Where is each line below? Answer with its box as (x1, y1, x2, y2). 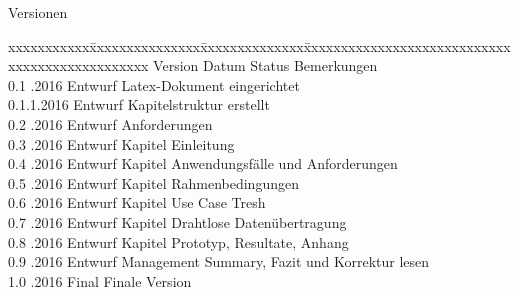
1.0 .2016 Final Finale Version (8, 270, 192, 291)
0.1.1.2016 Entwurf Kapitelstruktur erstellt (8, 94, 270, 115)
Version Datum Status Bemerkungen (153, 55, 378, 76)
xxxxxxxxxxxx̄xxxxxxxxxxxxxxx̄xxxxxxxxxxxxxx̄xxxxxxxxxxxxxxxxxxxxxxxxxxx (8, 35, 511, 56)
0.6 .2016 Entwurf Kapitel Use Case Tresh (8, 192, 266, 213)
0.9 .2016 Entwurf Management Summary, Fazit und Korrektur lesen (8, 251, 430, 272)
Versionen (8, 2, 68, 22)
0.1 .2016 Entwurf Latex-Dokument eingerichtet (8, 74, 300, 95)
